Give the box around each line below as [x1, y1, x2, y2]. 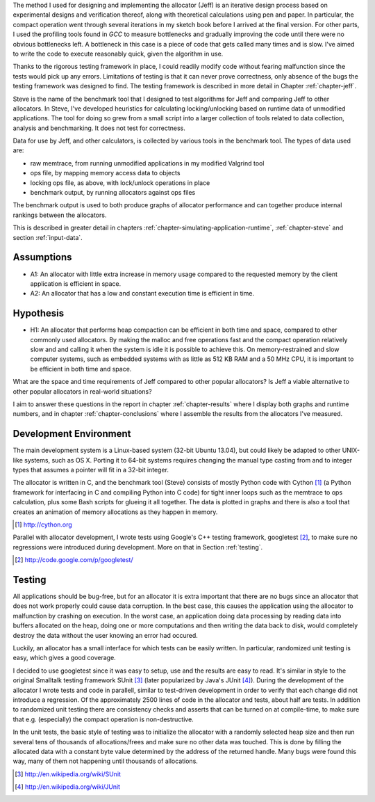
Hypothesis [12, 307, 65, 319]
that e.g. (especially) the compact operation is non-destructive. [12, 715, 194, 723]
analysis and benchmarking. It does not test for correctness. [12, 124, 185, 132]
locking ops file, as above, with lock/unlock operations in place [30, 178, 210, 187]
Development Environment [12, 428, 131, 440]
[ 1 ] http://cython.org [15, 520, 72, 529]
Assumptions [12, 251, 72, 264]
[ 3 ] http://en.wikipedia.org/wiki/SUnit [15, 769, 122, 778]
